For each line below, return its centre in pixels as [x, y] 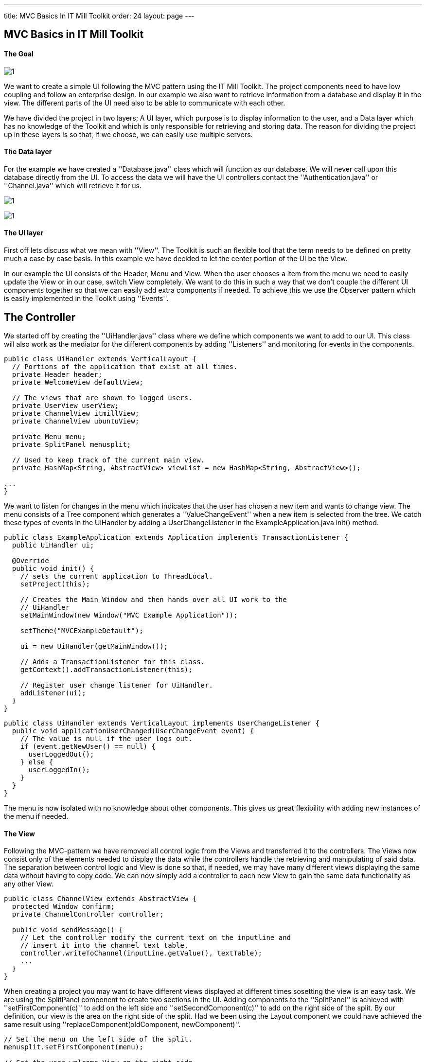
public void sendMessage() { [67, 930]
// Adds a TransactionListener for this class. [113, 662]
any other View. [29, 884]
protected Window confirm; [63, 907]
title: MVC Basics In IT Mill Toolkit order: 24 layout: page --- [99, 16]
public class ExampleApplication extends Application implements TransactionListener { [176, 537]
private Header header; [57, 374]
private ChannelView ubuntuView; [76, 421]
